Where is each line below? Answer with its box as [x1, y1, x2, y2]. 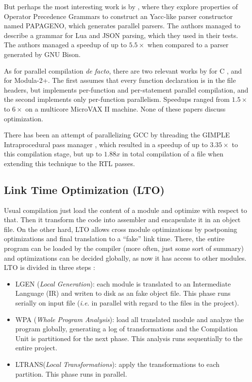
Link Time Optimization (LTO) [4, 182, 165, 197]
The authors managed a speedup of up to [4, 39, 127, 50]
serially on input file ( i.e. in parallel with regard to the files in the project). [15, 298, 239, 308]
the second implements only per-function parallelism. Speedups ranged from [4, 94, 230, 104]
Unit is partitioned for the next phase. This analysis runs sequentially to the [15, 333, 243, 343]
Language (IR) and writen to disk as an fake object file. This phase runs [15, 288, 231, 298]
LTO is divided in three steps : [4, 262, 95, 272]
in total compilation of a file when [122, 149, 223, 159]
